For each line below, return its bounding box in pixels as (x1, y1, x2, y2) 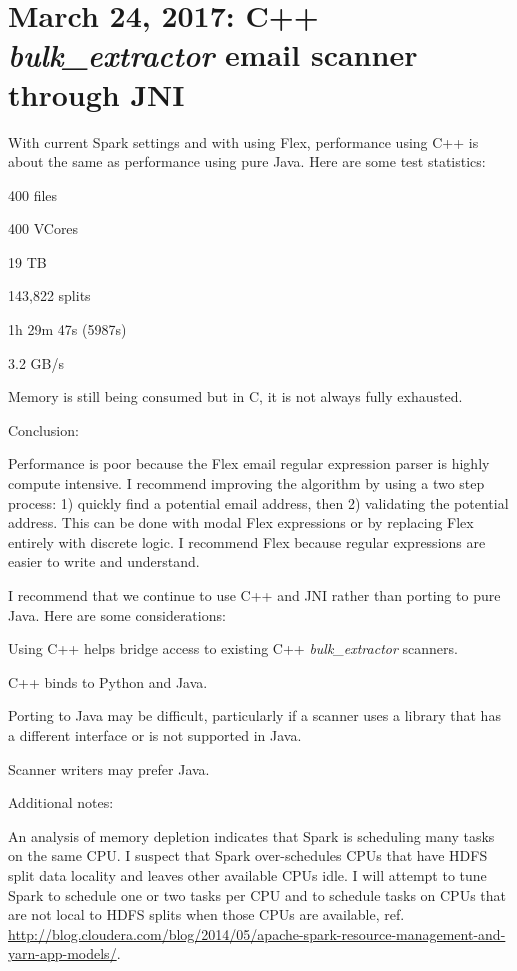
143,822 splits (8, 285, 91, 306)
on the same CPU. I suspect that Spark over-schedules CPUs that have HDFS (8, 845, 488, 866)
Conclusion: (8, 419, 79, 440)
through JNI (8, 73, 185, 114)
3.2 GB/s (8, 352, 64, 373)
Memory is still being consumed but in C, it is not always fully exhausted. (8, 386, 463, 407)
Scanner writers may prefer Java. (8, 758, 210, 779)
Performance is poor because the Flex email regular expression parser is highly (8, 453, 490, 474)
